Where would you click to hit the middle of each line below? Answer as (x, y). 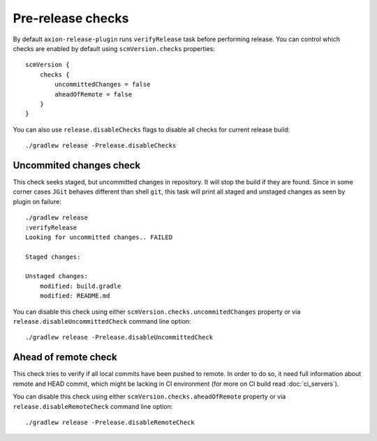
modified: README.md (75, 296)
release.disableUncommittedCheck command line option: (102, 321)
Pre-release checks (71, 18)
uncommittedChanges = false (103, 85)
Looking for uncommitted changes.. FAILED (99, 237)
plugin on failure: (37, 201)
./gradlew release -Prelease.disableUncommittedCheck (119, 338)
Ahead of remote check (65, 357)
